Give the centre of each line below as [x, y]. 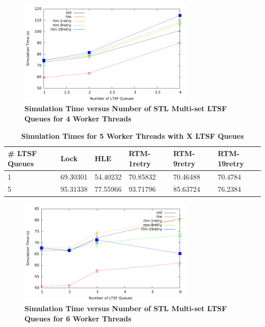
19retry [231, 163]
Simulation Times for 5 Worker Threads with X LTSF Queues [132, 135]
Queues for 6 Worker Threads [78, 318]
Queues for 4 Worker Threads [78, 118]
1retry [140, 163]
